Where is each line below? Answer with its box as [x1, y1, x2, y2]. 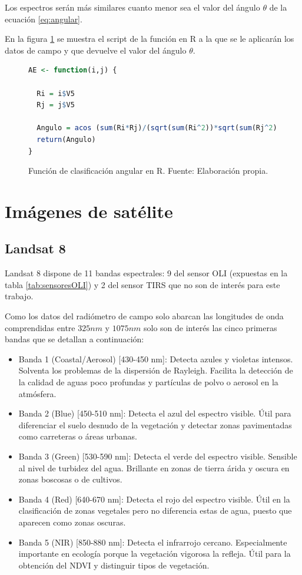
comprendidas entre [5, 321, 75, 333]
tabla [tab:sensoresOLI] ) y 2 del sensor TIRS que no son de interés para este [5, 278, 280, 290]
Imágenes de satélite [5, 199, 173, 223]
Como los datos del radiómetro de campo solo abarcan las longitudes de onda [5, 310, 284, 322]
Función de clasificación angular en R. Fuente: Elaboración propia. [28, 164, 268, 177]
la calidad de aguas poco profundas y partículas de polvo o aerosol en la [18, 376, 278, 388]
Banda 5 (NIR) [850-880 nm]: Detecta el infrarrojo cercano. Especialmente [18, 536, 287, 548]
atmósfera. [18, 387, 57, 399]
